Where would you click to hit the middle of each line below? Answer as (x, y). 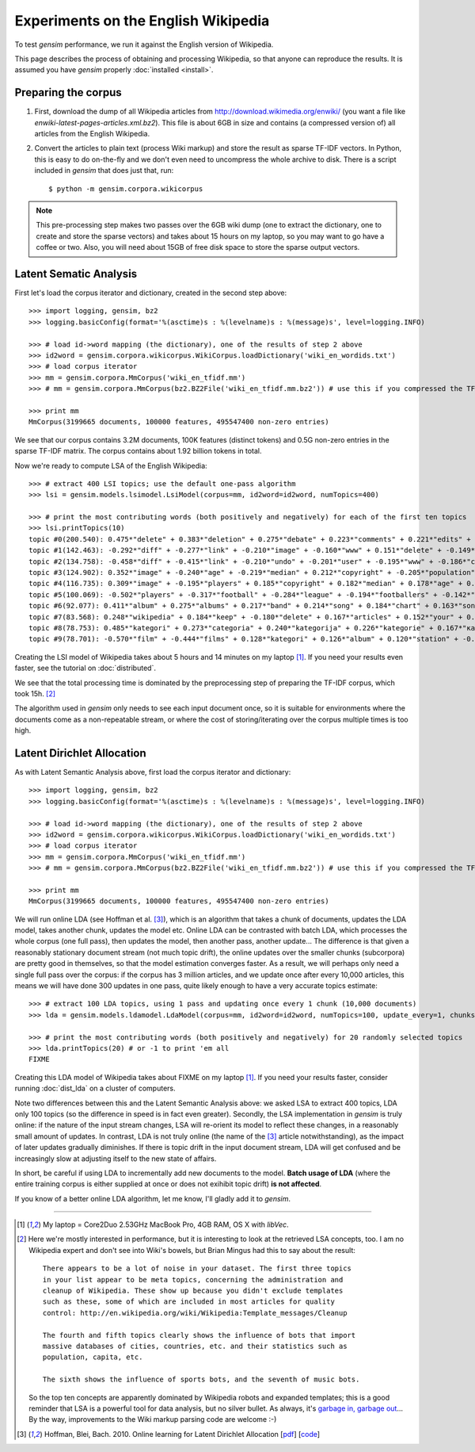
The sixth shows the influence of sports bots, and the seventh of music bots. (201, 1379)
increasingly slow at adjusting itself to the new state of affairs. (116, 1159)
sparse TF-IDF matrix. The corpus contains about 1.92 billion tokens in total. (138, 451)
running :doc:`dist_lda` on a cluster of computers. (95, 1088)
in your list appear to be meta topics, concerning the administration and (193, 1280)
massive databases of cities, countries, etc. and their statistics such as (195, 1346)
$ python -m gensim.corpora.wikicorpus (126, 189)
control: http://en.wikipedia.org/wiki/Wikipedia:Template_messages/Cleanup (195, 1313)
